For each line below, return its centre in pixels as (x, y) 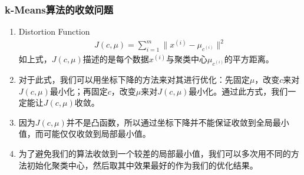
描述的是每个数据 (116, 59)
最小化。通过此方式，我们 (238, 91)
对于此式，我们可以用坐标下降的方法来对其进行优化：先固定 (134, 79)
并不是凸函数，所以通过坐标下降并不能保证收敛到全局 (169, 122)
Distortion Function (54, 31)
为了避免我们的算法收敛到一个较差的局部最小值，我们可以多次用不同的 (155, 153)
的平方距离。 (249, 59)
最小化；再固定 (79, 91)
